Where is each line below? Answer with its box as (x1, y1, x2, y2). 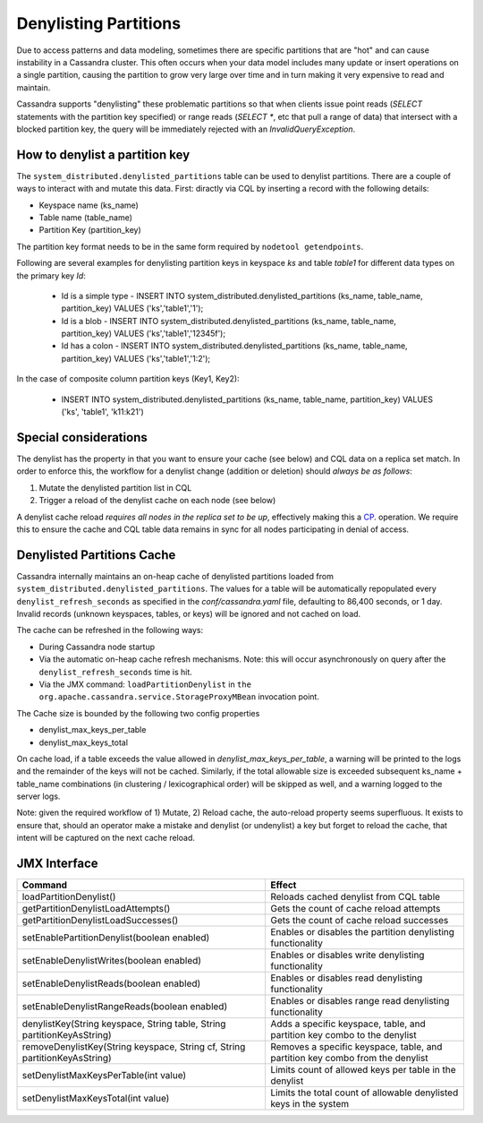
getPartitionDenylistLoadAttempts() (21, 903, 171, 915)
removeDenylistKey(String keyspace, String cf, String (21, 1041, 246, 1053)
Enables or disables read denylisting (269, 972, 423, 984)
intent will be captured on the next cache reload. (16, 833, 196, 844)
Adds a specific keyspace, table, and (269, 1017, 427, 1030)
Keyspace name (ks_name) (38, 200, 139, 210)
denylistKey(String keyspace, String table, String (21, 1017, 226, 1030)
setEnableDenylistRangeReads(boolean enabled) (21, 1000, 228, 1013)
